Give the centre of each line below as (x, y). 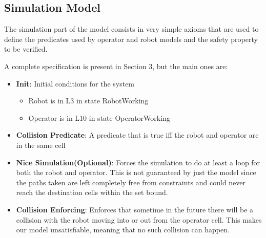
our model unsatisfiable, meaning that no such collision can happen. (123, 230)
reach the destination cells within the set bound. (92, 192)
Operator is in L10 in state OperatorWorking (99, 117)
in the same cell (41, 145)
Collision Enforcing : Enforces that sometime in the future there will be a (135, 209)
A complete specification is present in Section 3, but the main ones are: (116, 66)
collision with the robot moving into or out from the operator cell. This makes (139, 219)
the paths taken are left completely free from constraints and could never (131, 182)
